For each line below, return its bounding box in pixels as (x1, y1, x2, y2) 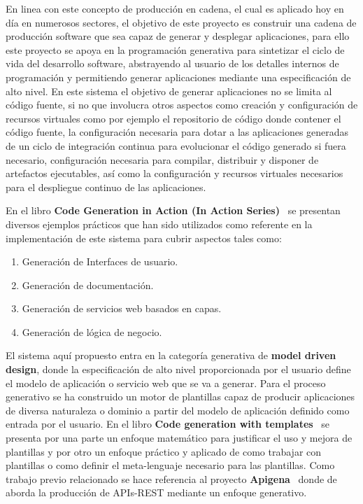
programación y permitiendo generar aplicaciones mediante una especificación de (6, 69, 351, 84)
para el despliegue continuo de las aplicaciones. (6, 179, 206, 194)
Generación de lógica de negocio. (22, 324, 162, 339)
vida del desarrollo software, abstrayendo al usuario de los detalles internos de (6, 56, 339, 71)
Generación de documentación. (22, 277, 154, 292)
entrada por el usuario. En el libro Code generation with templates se (6, 416, 330, 431)
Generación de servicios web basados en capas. (22, 301, 222, 316)
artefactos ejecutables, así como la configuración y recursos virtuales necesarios (6, 166, 343, 181)
